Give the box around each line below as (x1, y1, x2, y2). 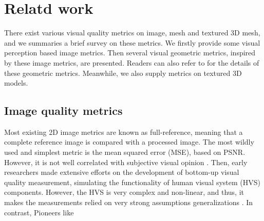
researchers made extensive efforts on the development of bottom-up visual (4, 167, 239, 177)
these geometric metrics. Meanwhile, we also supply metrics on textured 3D (4, 67, 242, 78)
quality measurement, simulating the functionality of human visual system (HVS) (4, 176, 260, 187)
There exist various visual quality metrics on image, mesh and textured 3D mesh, (4, 27, 260, 38)
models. (4, 77, 28, 88)
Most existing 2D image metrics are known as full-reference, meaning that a (4, 126, 243, 137)
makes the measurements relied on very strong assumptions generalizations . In (4, 197, 253, 208)
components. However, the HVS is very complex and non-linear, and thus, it (4, 187, 244, 197)
